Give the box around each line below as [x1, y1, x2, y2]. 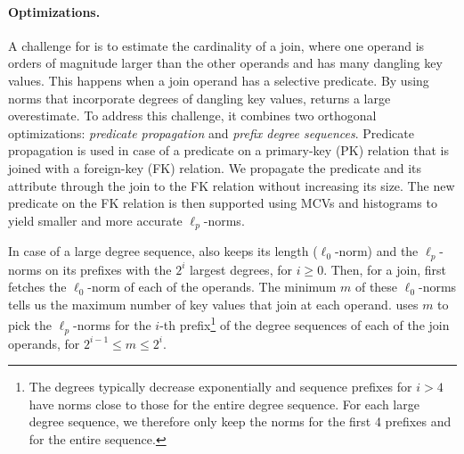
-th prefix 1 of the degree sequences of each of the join [159, 313, 450, 334]
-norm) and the [334, 242, 419, 260]
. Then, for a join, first [323, 260, 446, 278]
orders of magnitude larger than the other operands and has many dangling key [8, 54, 443, 72]
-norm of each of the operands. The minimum [87, 277, 337, 296]
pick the [8, 316, 52, 334]
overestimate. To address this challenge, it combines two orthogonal [8, 106, 377, 125]
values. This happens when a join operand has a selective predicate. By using [8, 70, 429, 89]
